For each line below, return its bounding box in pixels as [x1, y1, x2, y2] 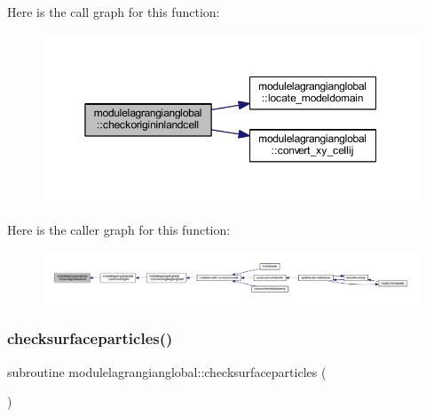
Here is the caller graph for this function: [7, 221, 231, 239]
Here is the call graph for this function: [7, 3, 220, 20]
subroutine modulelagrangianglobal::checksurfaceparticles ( [7, 362, 327, 381]
